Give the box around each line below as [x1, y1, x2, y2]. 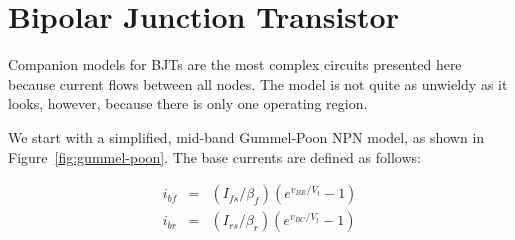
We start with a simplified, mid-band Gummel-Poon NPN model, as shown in [8, 126, 485, 147]
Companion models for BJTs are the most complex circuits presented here [8, 54, 462, 75]
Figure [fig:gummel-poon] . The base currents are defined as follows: [8, 146, 421, 167]
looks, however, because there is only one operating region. [8, 93, 368, 114]
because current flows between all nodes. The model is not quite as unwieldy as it [8, 73, 508, 94]
